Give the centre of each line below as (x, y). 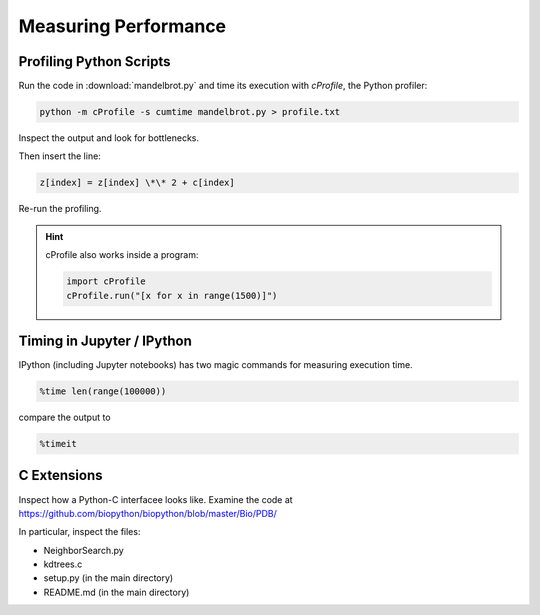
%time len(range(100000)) (103, 391)
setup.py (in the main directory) (108, 578)
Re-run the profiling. (60, 209)
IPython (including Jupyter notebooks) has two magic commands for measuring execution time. (216, 365)
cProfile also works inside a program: (122, 255)
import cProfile (106, 281)
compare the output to (64, 417)
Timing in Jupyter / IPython (105, 340)
